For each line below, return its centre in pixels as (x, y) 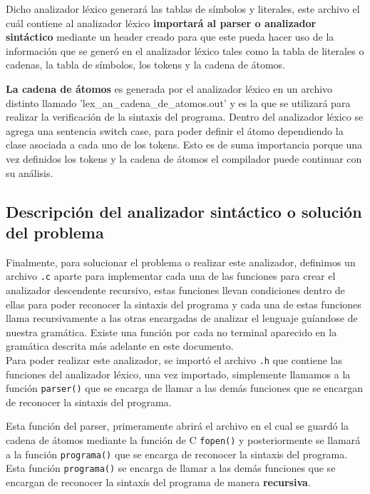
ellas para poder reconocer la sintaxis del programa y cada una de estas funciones (184, 304)
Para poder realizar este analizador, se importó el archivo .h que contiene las (174, 359)
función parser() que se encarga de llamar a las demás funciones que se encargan (185, 388)
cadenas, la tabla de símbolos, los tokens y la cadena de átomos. (146, 65)
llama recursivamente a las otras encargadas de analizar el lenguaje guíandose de (182, 318)
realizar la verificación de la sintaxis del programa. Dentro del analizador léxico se (185, 117)
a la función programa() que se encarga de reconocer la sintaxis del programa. (177, 454)
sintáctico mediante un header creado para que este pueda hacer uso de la (170, 37)
